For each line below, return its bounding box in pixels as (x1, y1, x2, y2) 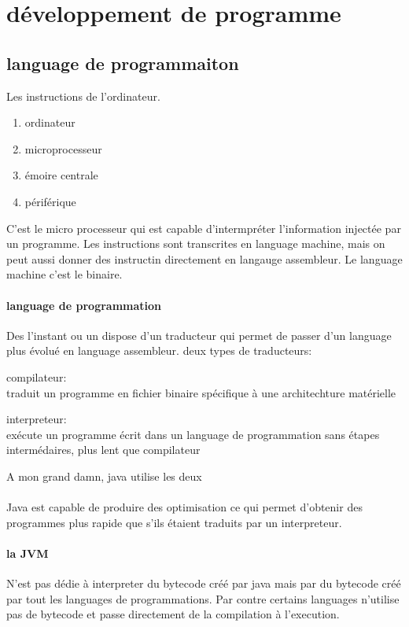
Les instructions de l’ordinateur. (6, 87, 160, 104)
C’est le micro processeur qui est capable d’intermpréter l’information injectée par (6, 219, 401, 236)
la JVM (6, 544, 49, 561)
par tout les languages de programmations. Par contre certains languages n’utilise (6, 590, 400, 607)
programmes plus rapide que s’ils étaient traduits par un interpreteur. (6, 514, 342, 530)
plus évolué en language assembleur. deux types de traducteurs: (6, 342, 312, 359)
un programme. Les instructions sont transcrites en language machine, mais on (6, 235, 385, 252)
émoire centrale (24, 167, 98, 183)
